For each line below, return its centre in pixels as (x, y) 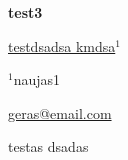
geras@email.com (60, 112)
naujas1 (37, 79)
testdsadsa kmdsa (62, 45)
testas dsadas (48, 146)
